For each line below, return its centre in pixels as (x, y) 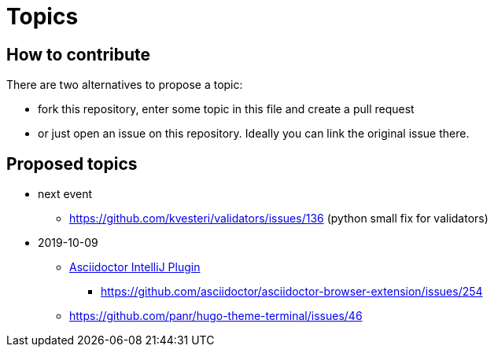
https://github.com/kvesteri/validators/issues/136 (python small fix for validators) (279, 219)
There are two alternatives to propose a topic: (125, 85)
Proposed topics (72, 164)
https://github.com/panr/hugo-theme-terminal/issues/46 (216, 316)
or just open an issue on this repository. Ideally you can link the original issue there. (254, 134)
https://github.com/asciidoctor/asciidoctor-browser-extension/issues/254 (292, 292)
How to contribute (79, 54)
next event (65, 194)
